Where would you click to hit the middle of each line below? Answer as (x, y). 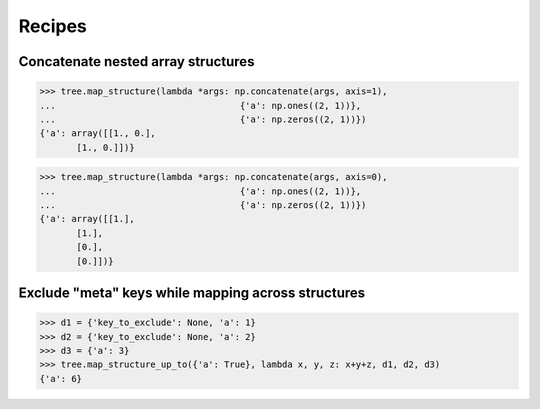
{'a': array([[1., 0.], (98, 133)
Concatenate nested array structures (136, 61)
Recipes (52, 26)
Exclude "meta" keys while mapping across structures (192, 293)
